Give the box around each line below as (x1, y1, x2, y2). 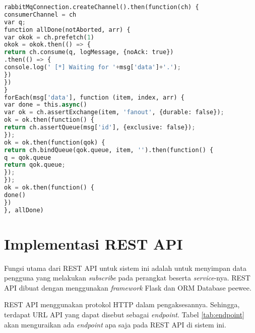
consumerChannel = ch (4, 11, 77, 18)
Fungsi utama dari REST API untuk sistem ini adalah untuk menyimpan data (4, 262, 246, 273)
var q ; (4, 18, 26, 26)
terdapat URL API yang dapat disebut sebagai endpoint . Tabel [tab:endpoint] (4, 309, 245, 319)
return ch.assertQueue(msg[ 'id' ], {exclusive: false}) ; (4, 124, 196, 131)
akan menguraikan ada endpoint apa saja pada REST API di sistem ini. (4, 319, 226, 329)
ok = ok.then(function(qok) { (4, 138, 105, 146)
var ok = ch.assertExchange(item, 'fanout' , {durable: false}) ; (4, 109, 224, 116)
